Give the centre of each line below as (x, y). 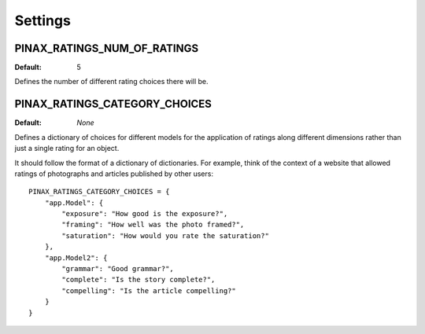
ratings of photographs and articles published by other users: (114, 174)
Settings (42, 20)
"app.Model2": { (76, 258)
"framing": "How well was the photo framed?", (153, 225)
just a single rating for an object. (67, 149)
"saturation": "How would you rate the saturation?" (165, 235)
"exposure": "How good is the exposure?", (145, 214)
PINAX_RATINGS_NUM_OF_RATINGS (107, 48)
